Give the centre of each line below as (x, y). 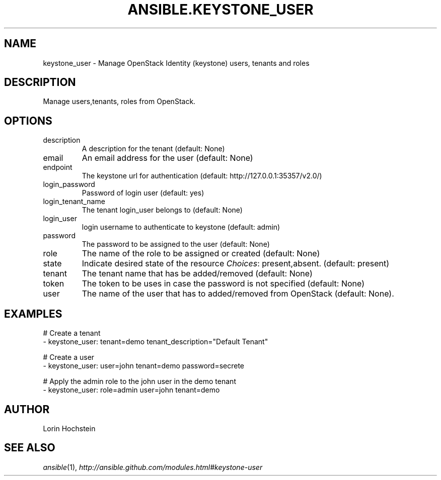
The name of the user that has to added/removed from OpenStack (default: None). (238, 294)
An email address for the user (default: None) (167, 158)
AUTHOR (27, 409)
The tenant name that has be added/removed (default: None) (197, 274)
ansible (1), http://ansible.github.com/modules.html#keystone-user (153, 467)
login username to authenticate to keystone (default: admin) (181, 227)
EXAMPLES (33, 314)
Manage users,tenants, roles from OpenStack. (119, 102)
